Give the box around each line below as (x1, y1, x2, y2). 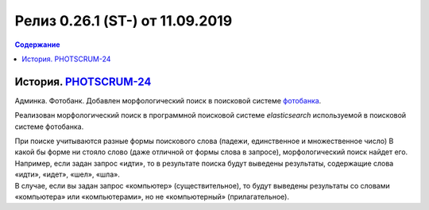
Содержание (14, 40, 60, 49)
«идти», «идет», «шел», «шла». (14, 169, 121, 179)
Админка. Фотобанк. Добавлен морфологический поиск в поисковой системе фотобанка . (14, 95, 322, 105)
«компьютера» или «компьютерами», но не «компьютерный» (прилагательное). (14, 192, 290, 201)
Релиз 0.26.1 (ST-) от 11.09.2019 (14, 12, 233, 29)
